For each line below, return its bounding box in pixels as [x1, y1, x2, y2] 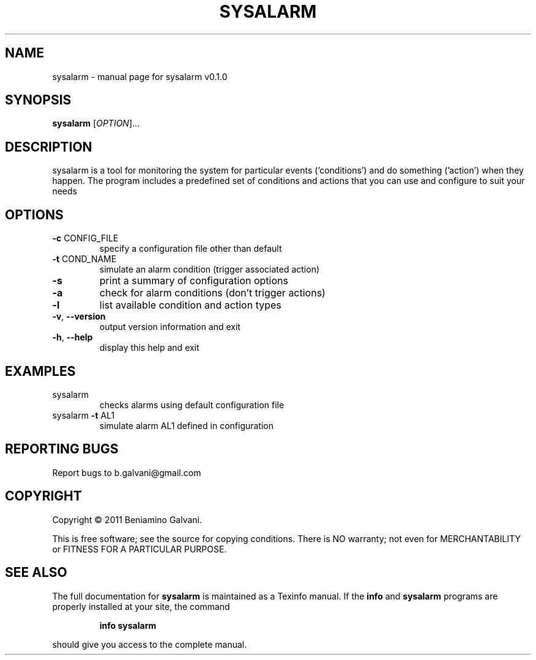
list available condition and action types [99, 299, 281, 312]
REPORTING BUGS [5, 441, 119, 457]
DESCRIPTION [5, 139, 92, 155]
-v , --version [52, 311, 106, 322]
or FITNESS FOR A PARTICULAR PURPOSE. [52, 543, 227, 554]
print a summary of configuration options [99, 274, 288, 287]
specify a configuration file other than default [99, 243, 282, 254]
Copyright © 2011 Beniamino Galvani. [52, 514, 203, 525]
